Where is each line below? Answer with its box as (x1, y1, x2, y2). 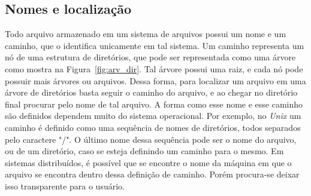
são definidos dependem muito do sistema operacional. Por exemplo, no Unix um (5, 109, 301, 122)
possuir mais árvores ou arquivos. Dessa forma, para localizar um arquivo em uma (5, 74, 306, 87)
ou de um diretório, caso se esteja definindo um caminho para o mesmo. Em (5, 145, 284, 157)
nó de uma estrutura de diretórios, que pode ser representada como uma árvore (5, 51, 296, 63)
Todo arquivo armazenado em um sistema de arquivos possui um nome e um (5, 27, 286, 40)
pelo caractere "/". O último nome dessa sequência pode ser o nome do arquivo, (5, 133, 297, 145)
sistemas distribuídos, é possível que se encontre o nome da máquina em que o (5, 156, 292, 169)
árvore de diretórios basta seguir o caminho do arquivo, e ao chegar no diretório (5, 86, 298, 99)
